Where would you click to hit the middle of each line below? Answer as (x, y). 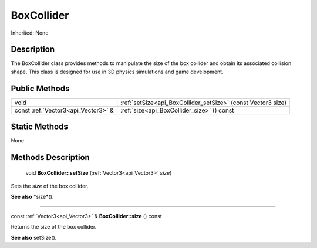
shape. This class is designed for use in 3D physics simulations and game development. (117, 72)
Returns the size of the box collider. (54, 227)
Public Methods (40, 88)
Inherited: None (30, 33)
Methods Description (50, 157)
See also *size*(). (32, 197)
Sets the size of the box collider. (50, 186)
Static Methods (40, 127)
